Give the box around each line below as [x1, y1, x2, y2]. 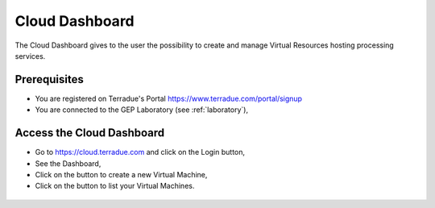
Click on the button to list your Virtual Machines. [35, 181, 195, 191]
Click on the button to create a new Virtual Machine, [35, 169, 208, 179]
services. [14, 51, 46, 60]
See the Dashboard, [35, 158, 101, 168]
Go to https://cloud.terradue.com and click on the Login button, [35, 148, 246, 157]
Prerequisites [14, 73, 84, 86]
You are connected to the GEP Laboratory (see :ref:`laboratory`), [35, 105, 249, 114]
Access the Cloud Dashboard [14, 126, 165, 140]
